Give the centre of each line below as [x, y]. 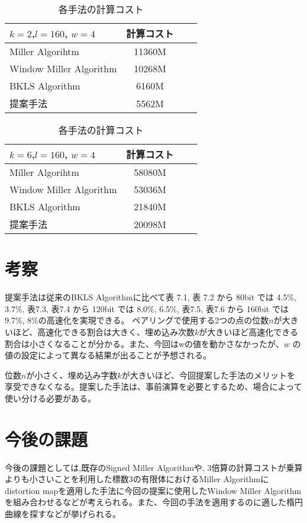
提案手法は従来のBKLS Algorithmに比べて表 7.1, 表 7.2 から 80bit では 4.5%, [151, 297]
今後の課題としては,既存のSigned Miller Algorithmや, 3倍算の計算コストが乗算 [154, 467]
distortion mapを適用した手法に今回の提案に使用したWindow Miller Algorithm [153, 490]
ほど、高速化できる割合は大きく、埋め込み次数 [104, 331]
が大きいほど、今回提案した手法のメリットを [209, 375]
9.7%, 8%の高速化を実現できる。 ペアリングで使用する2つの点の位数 [137, 320]
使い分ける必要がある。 [50, 398]
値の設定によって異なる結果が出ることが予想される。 [108, 355]
